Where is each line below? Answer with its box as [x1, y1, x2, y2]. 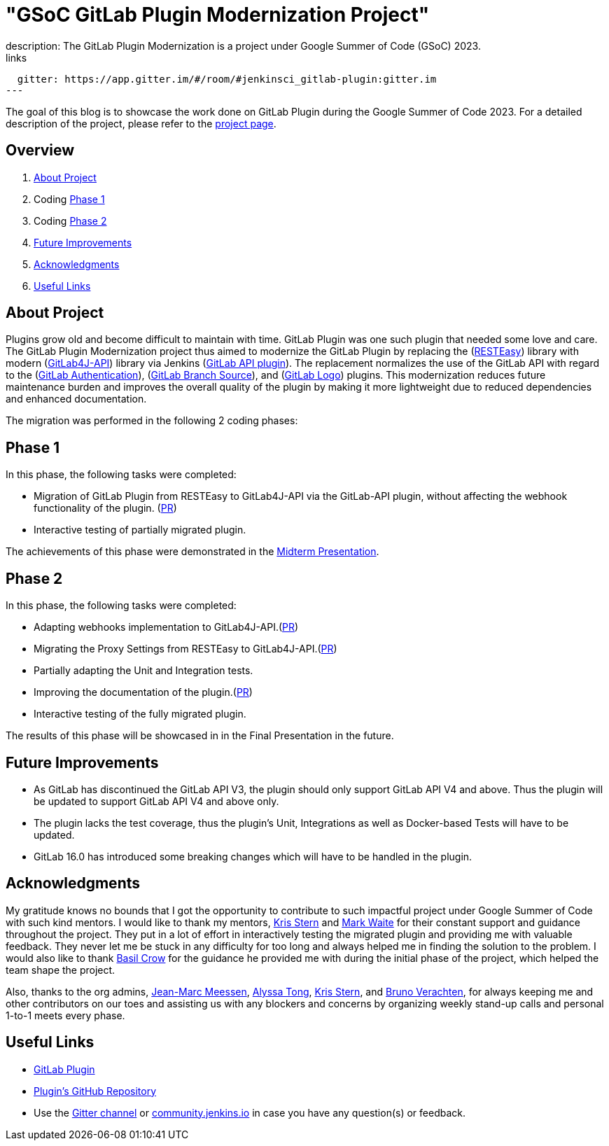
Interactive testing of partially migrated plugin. [34, 524, 246, 536]
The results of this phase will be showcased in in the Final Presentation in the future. [6, 729, 394, 742]
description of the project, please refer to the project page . [6, 117, 276, 130]
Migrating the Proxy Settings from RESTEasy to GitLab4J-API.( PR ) [34, 643, 337, 655]
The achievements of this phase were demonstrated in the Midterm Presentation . [6, 545, 379, 558]
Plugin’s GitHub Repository [34, 1084, 157, 1097]
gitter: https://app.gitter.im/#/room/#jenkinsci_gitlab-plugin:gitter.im [17, 73, 437, 85]
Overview [6, 141, 75, 160]
